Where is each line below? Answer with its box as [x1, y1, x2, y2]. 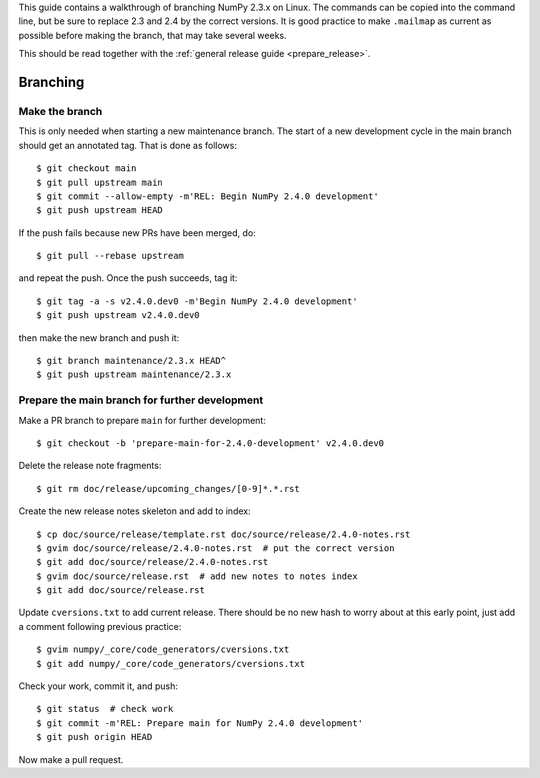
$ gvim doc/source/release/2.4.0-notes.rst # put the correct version [36, 542, 395, 554]
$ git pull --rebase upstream [36, 250, 185, 262]
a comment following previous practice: [18, 620, 182, 632]
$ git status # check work [36, 703, 174, 715]
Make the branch [18, 104, 103, 118]
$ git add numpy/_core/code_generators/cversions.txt [36, 658, 305, 669]
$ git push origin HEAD [36, 731, 153, 743]
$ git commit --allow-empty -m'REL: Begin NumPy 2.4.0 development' [36, 190, 379, 202]
